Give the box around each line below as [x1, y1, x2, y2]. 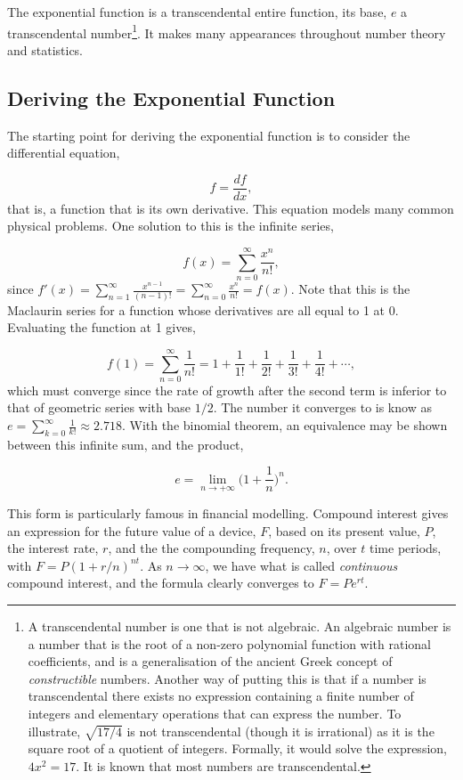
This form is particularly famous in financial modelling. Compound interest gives [7, 504, 449, 523]
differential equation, [7, 143, 120, 162]
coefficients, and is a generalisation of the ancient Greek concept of [28, 652, 393, 670]
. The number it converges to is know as [213, 398, 432, 417]
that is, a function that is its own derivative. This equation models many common [7, 199, 454, 217]
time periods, [370, 539, 442, 557]
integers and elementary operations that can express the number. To [28, 704, 402, 723]
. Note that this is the [290, 280, 410, 298]
